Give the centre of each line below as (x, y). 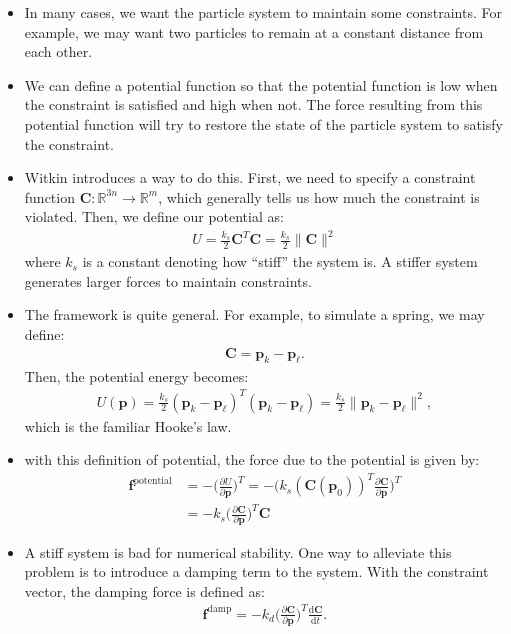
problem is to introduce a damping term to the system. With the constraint (256, 571)
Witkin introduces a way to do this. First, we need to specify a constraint (250, 177)
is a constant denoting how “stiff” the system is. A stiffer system (280, 261)
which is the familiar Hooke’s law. (128, 425)
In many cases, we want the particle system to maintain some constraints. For (263, 12)
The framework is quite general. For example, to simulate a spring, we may (254, 314)
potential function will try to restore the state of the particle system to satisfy (263, 123)
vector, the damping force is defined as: (144, 590)
